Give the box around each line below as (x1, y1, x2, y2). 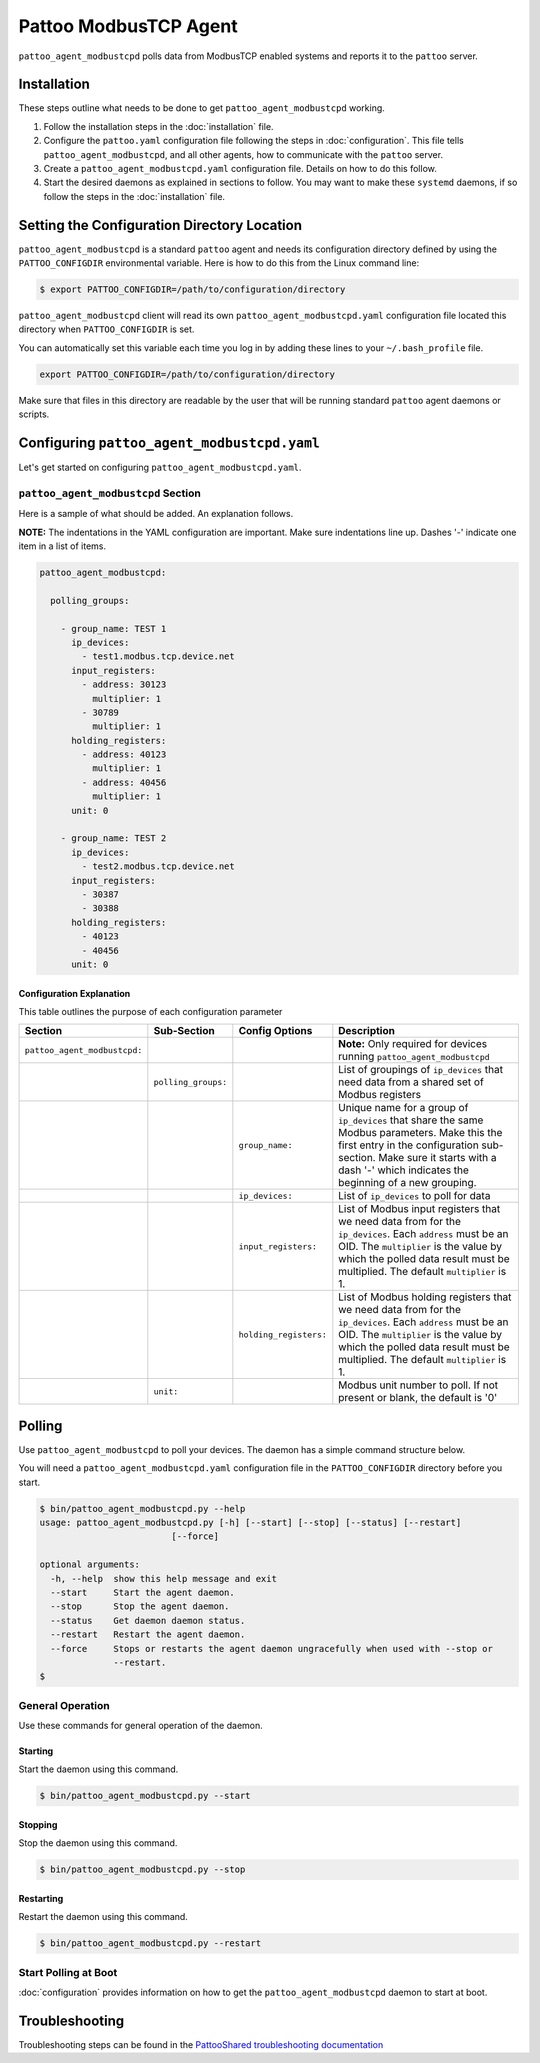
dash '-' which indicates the (338, 1163, 470, 1177)
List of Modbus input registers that (338, 1202, 501, 1216)
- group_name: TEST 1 (60, 623, 167, 634)
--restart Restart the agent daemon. (50, 1629, 246, 1640)
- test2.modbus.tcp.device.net (81, 861, 235, 872)
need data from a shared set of (338, 1075, 484, 1089)
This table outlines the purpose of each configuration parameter (18, 1005, 283, 1017)
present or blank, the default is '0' (338, 1391, 498, 1405)
